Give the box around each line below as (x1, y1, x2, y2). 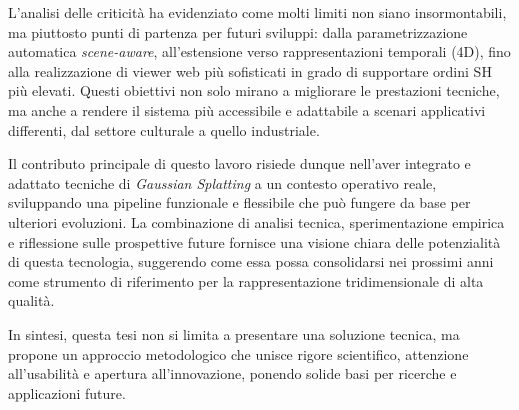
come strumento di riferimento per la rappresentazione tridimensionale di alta (8, 270, 484, 291)
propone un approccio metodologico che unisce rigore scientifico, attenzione (8, 343, 469, 364)
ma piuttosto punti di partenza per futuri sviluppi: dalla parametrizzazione (8, 21, 468, 42)
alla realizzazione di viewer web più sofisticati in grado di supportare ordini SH (8, 60, 492, 81)
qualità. (8, 290, 55, 311)
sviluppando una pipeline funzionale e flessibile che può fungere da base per (8, 192, 471, 213)
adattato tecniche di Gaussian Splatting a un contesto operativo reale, (8, 172, 437, 193)
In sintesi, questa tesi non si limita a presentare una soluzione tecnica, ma (8, 323, 460, 344)
